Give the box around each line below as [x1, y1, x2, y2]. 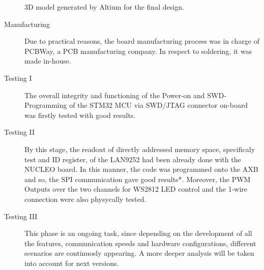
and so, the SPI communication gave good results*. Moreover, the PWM [24, 173, 251, 184]
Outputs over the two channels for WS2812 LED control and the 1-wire [24, 184, 248, 194]
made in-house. [24, 55, 71, 66]
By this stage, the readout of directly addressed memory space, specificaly [24, 143, 255, 154]
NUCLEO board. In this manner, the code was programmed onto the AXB [24, 164, 258, 174]
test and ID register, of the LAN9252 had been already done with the [24, 154, 241, 164]
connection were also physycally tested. [24, 193, 146, 204]
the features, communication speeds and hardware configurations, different [24, 237, 256, 248]
